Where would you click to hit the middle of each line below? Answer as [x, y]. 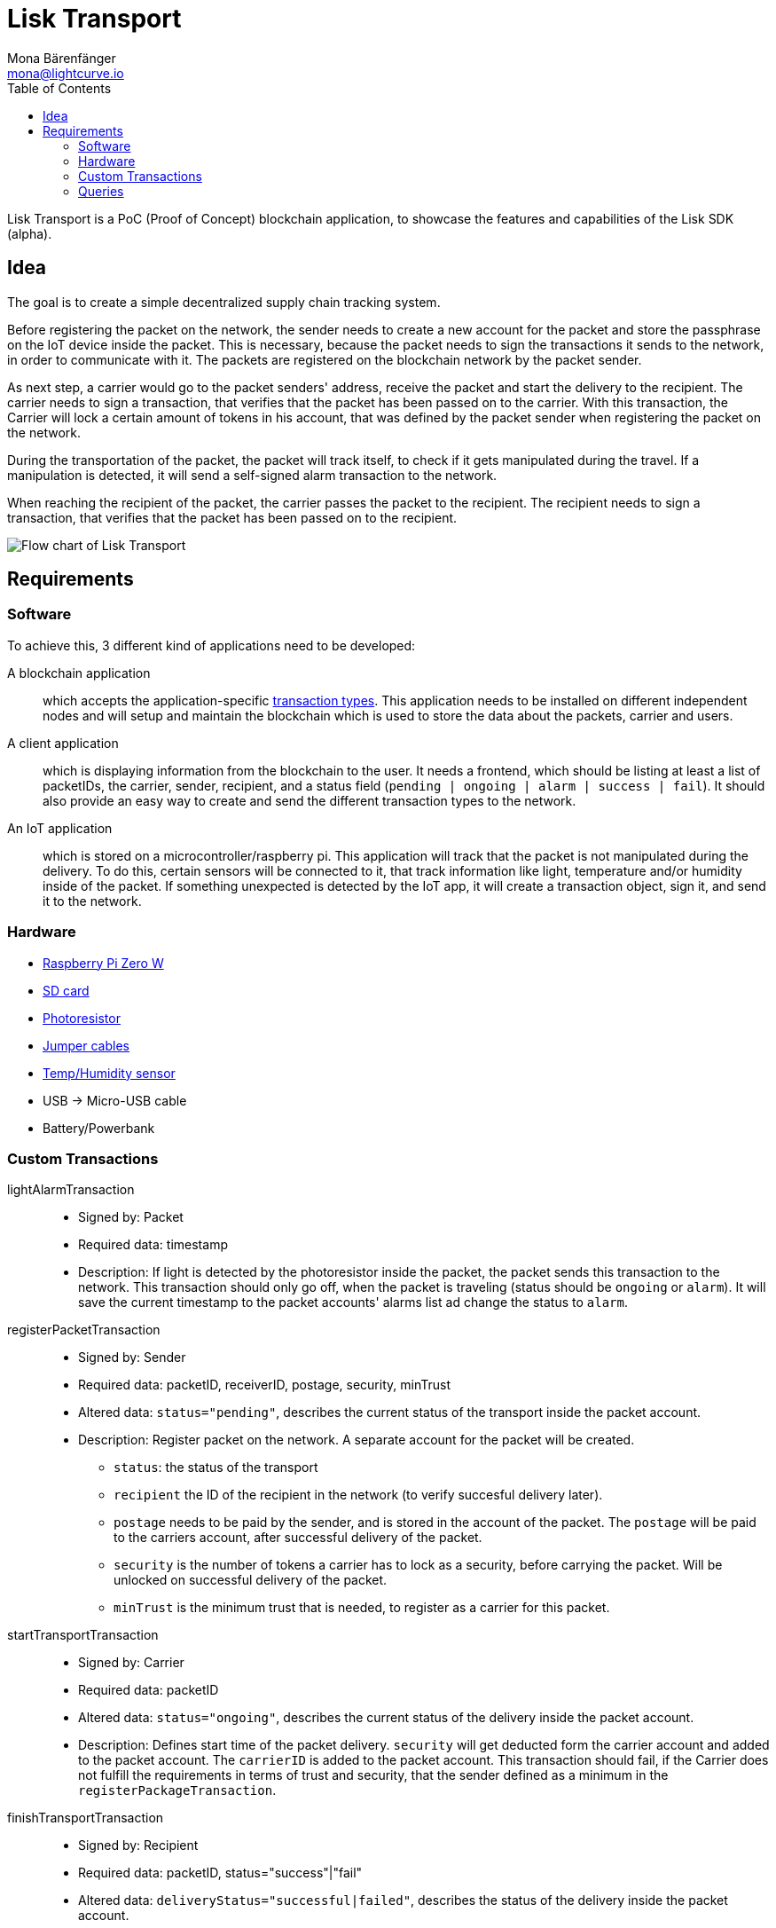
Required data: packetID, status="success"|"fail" [220, 1873]
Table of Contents [59, 88]
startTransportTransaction [83, 1635]
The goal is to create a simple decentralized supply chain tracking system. [224, 302]
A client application [63, 743]
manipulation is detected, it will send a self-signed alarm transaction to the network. [252, 475]
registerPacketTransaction [84, 1330]
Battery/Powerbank [99, 1128]
